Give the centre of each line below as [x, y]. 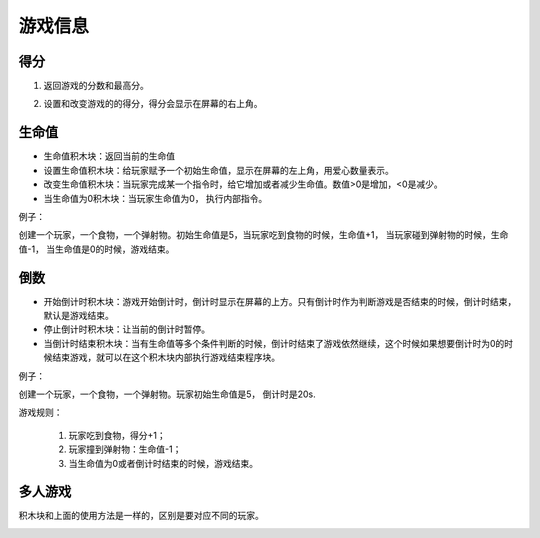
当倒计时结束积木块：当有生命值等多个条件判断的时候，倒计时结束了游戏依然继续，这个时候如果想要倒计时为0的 [274, 343]
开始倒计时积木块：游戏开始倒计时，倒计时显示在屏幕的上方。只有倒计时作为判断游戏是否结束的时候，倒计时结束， [280, 301]
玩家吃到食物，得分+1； [117, 435]
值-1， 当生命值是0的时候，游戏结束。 [96, 249]
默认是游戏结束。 [78, 315]
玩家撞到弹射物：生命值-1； [125, 449]
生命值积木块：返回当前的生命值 [109, 156]
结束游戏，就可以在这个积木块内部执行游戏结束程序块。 [165, 357]
